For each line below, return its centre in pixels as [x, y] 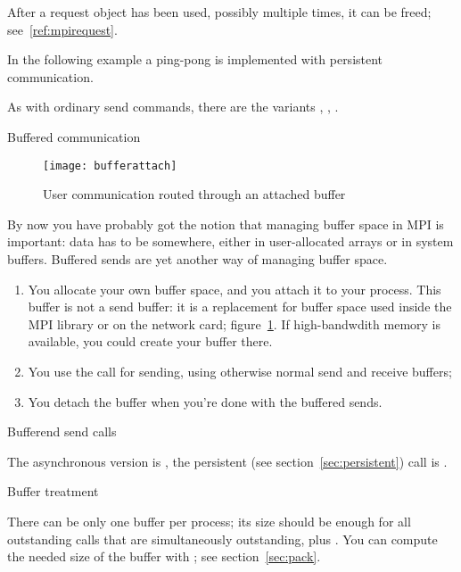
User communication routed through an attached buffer [194, 194]
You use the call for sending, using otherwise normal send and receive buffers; [240, 371]
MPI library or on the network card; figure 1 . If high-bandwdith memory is [235, 323]
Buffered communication [74, 136]
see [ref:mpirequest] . [62, 29]
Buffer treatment [53, 491]
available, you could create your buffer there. [150, 341]
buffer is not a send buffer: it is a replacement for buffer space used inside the [240, 307]
